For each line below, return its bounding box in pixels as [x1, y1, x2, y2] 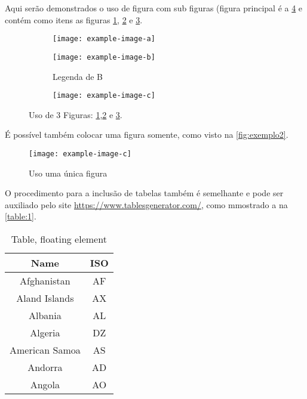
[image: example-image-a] [53, 35, 155, 44]
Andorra [27, 360, 63, 374]
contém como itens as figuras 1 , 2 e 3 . [5, 13, 143, 26]
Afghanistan [20, 273, 70, 287]
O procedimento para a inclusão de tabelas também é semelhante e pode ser [5, 187, 284, 199]
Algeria [30, 325, 60, 339]
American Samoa [10, 342, 81, 357]
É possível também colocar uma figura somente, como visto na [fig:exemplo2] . [5, 128, 288, 141]
